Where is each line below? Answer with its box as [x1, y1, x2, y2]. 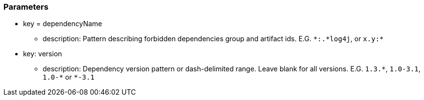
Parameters [3, 2, 48, 12]
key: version [23, 50, 62, 58]
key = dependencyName [23, 19, 102, 28]
